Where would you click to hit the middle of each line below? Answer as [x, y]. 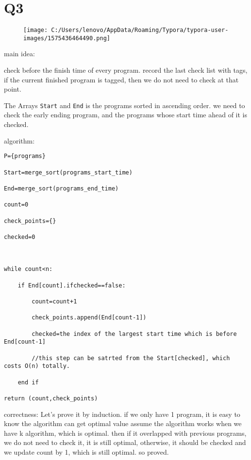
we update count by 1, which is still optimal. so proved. [86, 452]
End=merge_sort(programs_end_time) [61, 188]
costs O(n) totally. [37, 366]
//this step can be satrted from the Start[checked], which [131, 358]
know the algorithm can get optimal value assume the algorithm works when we [123, 423]
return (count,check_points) [51, 398]
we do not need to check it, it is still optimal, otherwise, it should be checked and [125, 442]
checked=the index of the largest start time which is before [134, 334]
